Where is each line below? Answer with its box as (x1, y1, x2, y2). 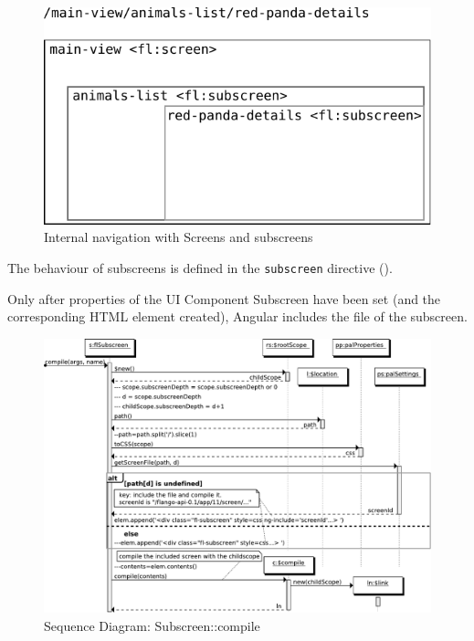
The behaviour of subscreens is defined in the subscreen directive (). (7, 257, 393, 277)
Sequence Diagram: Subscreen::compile (44, 615, 260, 635)
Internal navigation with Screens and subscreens (44, 227, 313, 247)
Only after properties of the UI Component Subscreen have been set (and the (7, 289, 441, 308)
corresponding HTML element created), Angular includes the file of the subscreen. (7, 307, 468, 326)
